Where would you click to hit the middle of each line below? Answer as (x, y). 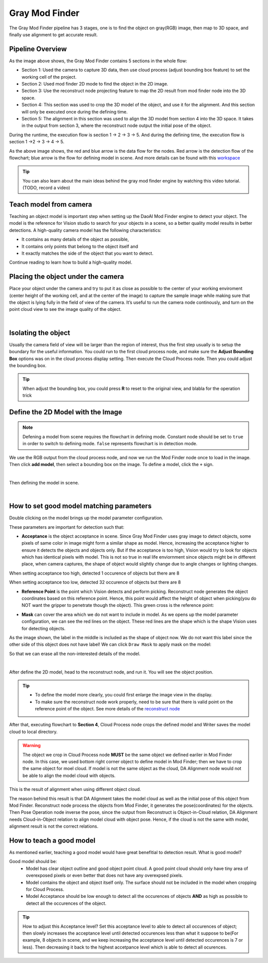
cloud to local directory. (33, 732)
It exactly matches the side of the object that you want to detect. (88, 253)
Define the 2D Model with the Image (66, 412)
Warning (32, 746)
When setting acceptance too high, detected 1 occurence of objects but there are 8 (94, 573)
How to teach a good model (52, 840)
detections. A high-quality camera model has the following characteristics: (85, 230)
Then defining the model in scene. (44, 482)
